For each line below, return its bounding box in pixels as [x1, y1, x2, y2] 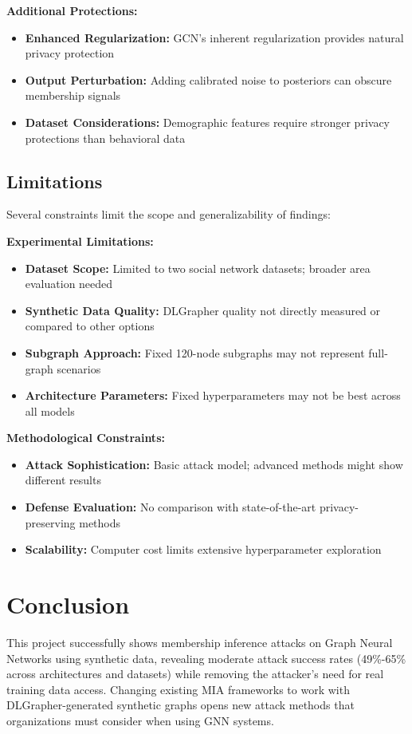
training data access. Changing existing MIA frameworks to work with [6, 681, 350, 697]
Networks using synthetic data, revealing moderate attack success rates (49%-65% [6, 649, 406, 666]
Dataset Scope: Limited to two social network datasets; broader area [25, 259, 371, 276]
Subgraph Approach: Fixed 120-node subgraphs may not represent [25, 344, 365, 361]
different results [25, 472, 101, 488]
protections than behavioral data [25, 129, 186, 146]
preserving [25, 514, 76, 531]
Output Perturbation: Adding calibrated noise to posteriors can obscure [25, 71, 392, 88]
